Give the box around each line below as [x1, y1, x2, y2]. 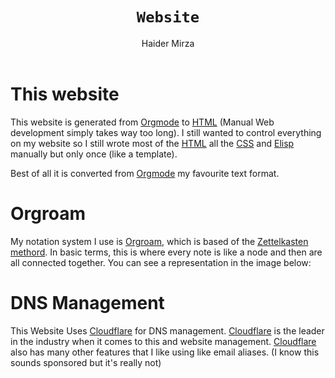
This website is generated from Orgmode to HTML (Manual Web [10, 116, 275, 128]
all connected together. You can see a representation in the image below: [10, 256, 312, 268]
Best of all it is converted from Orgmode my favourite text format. [10, 167, 280, 179]
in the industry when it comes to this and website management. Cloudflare [10, 335, 317, 347]
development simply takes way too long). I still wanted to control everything [10, 126, 322, 138]
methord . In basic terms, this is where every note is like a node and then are [10, 246, 323, 258]
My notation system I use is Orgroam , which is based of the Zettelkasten [10, 235, 309, 247]
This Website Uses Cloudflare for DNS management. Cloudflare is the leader [10, 324, 325, 337]
